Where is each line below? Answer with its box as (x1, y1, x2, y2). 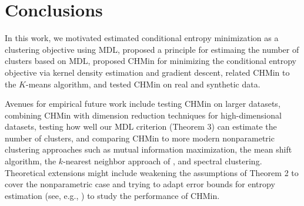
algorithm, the (5, 155, 56, 167)
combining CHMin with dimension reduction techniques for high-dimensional (5, 109, 282, 121)
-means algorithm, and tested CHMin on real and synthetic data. (26, 77, 260, 90)
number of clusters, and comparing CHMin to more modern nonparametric (5, 131, 275, 144)
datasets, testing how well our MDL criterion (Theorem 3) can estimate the (5, 120, 277, 133)
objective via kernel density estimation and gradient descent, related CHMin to (5, 66, 290, 78)
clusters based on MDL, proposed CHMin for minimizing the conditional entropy (5, 55, 296, 67)
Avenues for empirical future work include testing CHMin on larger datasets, (5, 97, 280, 110)
